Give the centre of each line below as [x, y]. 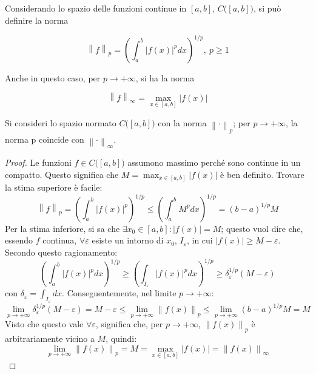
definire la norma [37, 20]
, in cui [200, 240]
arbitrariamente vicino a [50, 338]
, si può [267, 8]
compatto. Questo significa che [62, 174]
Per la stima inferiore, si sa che [62, 228]
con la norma [182, 122]
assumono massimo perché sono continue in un [214, 162]
